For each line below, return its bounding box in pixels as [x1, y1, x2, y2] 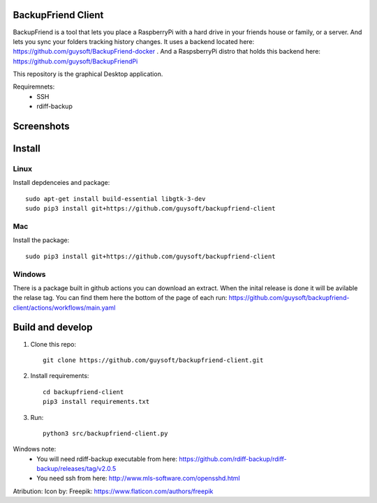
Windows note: [13, 445, 57, 453]
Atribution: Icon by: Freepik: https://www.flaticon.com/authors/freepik [13, 487, 214, 495]
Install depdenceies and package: [13, 179, 110, 187]
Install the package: [13, 236, 70, 244]
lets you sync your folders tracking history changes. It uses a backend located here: [13, 37, 255, 45]
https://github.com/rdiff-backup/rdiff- [179, 454, 288, 463]
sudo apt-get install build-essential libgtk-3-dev [25, 195, 206, 202]
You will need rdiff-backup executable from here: [36, 454, 178, 463]
